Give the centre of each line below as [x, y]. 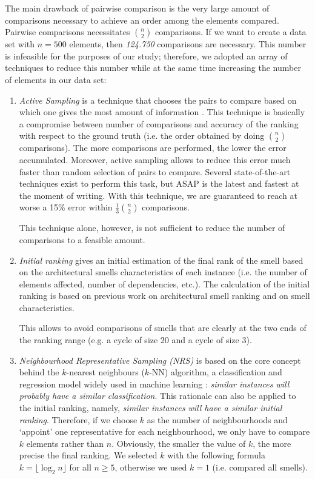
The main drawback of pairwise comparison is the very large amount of [137, 8]
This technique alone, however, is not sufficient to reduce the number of [152, 228]
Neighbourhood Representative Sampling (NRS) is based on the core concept [160, 360]
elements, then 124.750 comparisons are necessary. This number [188, 44]
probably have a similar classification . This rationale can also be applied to [157, 396]
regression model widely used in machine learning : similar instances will [154, 384]
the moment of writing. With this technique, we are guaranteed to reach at [158, 195]
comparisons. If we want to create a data [231, 32]
